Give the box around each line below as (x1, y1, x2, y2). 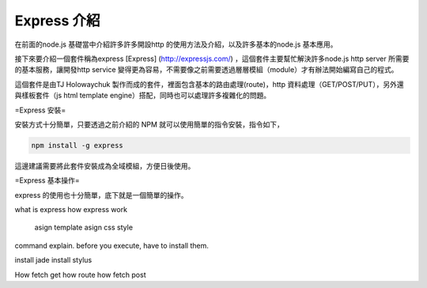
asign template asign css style (34, 222, 134, 233)
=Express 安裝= (14, 105, 66, 115)
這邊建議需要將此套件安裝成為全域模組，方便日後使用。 (14, 161, 195, 170)
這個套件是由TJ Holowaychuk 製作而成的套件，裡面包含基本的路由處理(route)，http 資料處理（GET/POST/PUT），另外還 (14, 79, 404, 89)
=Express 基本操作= (14, 176, 81, 185)
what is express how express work (14, 205, 128, 214)
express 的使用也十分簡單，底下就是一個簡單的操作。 (14, 190, 188, 199)
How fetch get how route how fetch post (14, 270, 146, 279)
